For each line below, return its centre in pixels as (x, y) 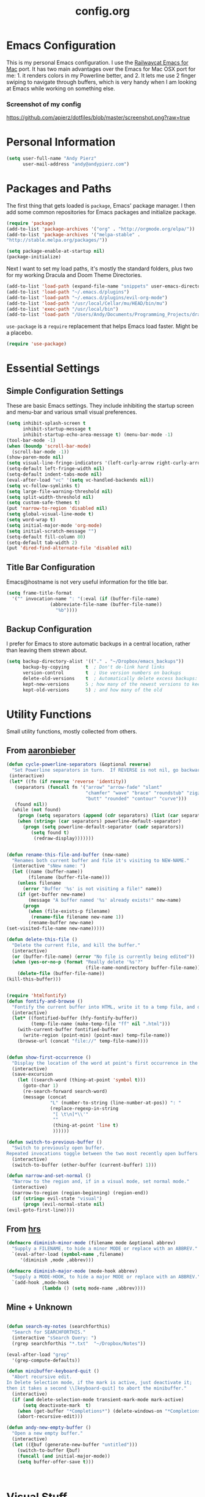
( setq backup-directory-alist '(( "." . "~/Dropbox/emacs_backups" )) (95, 662)
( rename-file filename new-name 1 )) (77, 917)
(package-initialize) (34, 257)
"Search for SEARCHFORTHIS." (49, 1332)
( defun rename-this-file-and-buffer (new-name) (68, 855)
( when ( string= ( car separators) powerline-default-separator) (99, 821)
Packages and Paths (59, 189)
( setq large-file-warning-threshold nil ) (60, 491)
